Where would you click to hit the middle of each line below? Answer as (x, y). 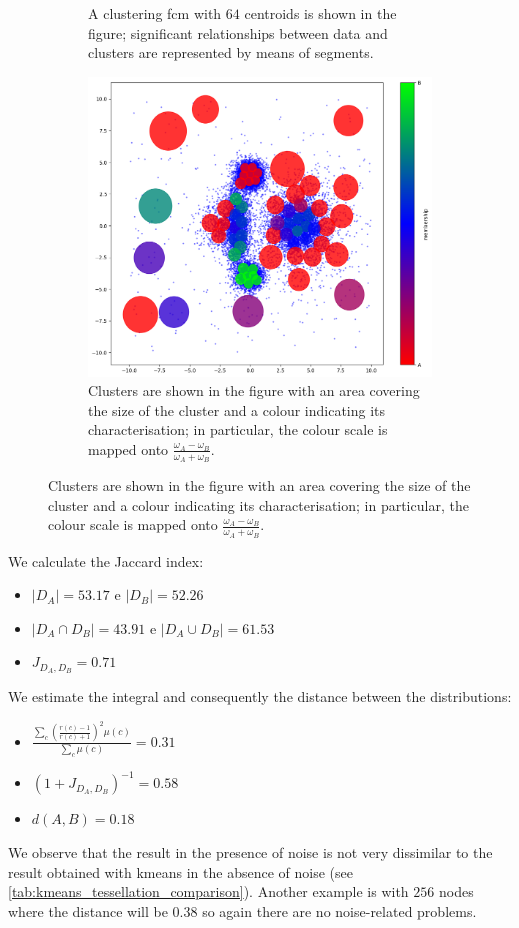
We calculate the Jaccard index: (106, 560)
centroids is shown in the (320, 13)
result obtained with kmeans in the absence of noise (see (180, 871)
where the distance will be (88, 910)
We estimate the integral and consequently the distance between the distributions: (260, 696)
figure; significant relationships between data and (238, 32)
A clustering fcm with (155, 13)
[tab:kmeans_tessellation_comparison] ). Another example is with (208, 891)
